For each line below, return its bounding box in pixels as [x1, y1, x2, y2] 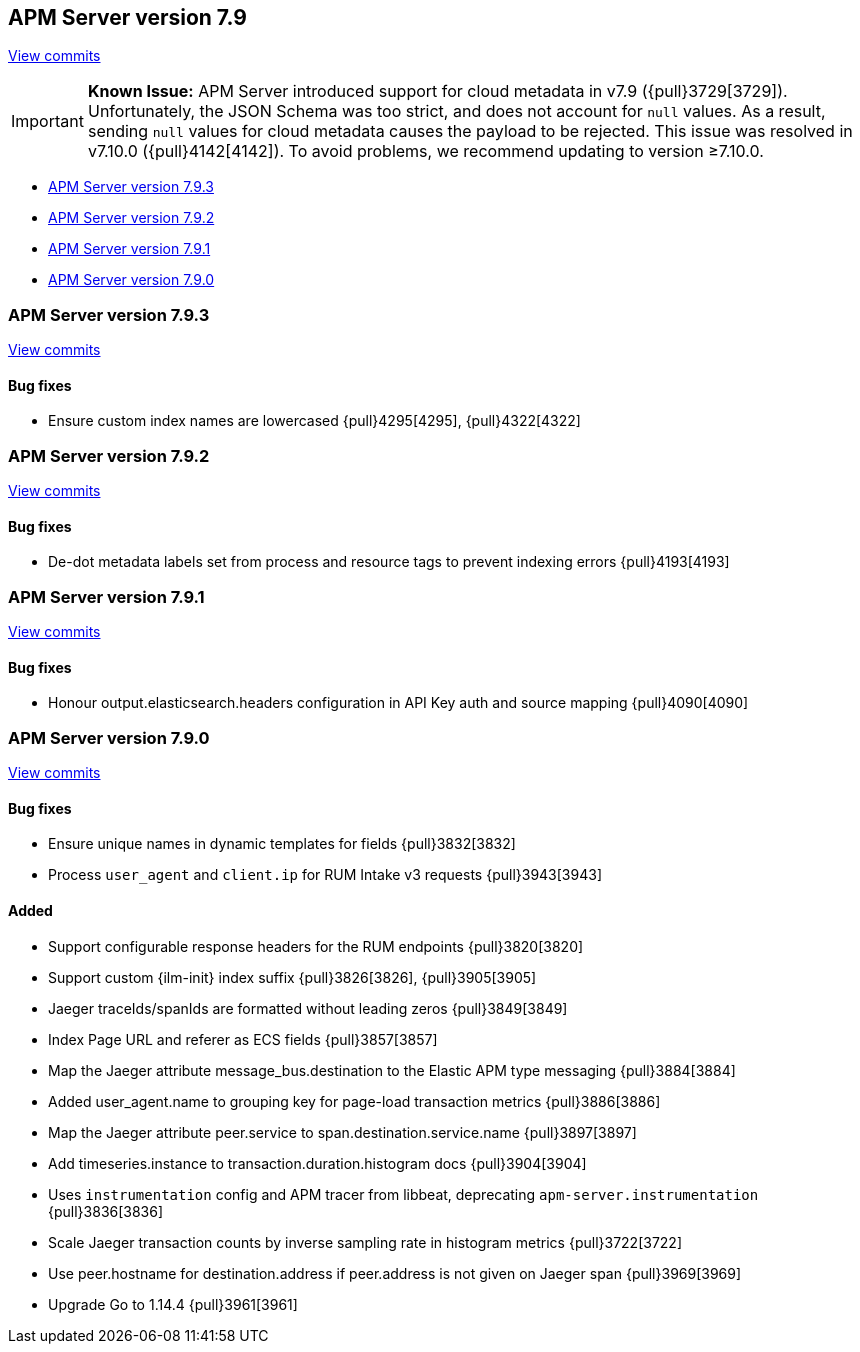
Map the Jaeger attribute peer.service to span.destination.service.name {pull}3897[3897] [48, 1123, 637, 1141]
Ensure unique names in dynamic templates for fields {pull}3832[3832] [48, 835, 516, 853]
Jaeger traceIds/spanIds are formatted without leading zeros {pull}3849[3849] [48, 999, 568, 1017]
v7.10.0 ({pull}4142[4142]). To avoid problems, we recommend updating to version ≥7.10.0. [87, 141, 764, 162]
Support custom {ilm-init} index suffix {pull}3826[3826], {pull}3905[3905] [48, 968, 537, 986]
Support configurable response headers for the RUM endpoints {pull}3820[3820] [48, 937, 584, 955]
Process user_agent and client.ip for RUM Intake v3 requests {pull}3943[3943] [48, 866, 602, 884]
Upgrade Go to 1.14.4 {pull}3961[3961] [48, 1295, 298, 1313]
